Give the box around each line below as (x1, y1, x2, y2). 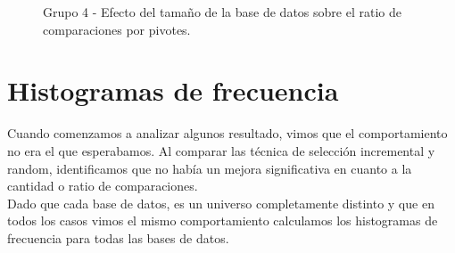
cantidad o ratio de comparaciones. (7, 176, 198, 195)
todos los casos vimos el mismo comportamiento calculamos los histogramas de (7, 211, 438, 230)
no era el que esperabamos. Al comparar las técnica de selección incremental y (7, 141, 435, 159)
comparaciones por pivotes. (43, 20, 191, 38)
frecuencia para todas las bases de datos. (7, 228, 229, 247)
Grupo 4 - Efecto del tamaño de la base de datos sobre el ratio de (43, 3, 401, 20)
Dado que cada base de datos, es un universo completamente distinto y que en (7, 193, 434, 212)
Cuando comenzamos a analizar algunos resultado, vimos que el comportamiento (7, 124, 448, 143)
